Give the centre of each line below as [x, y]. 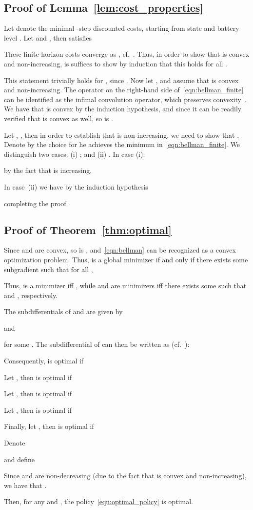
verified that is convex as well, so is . [58, 118]
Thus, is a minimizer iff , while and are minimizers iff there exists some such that [125, 286]
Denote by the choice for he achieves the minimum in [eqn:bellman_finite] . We [122, 144]
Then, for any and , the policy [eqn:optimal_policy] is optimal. [98, 501]
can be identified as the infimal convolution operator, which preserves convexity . [125, 99]
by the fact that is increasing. [48, 170]
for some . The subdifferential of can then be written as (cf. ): [97, 344]
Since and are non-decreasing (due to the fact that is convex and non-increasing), [125, 476]
